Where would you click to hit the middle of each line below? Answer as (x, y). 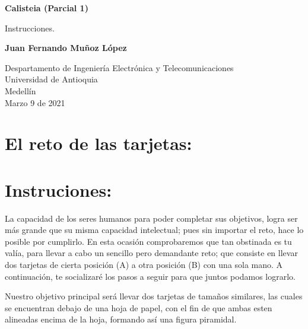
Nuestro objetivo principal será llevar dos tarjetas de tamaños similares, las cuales (154, 296)
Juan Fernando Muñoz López (66, 48)
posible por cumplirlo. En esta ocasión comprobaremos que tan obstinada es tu (148, 241)
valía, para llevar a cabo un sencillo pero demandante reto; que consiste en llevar (151, 253)
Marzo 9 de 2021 (35, 102)
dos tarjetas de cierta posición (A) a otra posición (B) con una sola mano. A (144, 265)
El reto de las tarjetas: (99, 143)
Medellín (20, 90)
